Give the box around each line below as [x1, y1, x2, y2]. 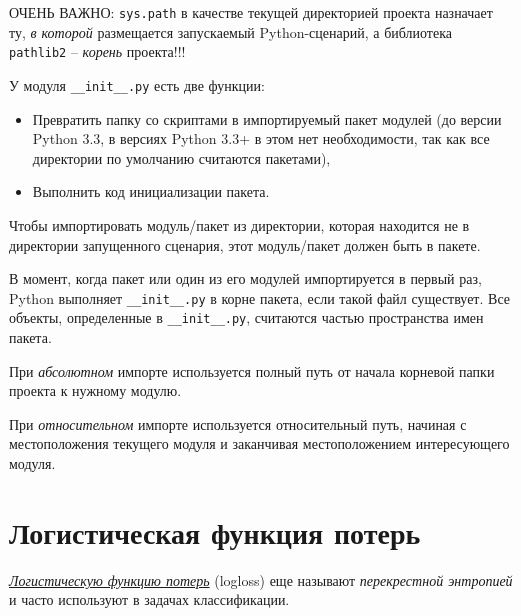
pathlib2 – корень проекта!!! [9, 41, 186, 62]
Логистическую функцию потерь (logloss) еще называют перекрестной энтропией [9, 569, 513, 590]
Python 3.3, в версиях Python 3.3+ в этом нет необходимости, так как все [32, 128, 490, 149]
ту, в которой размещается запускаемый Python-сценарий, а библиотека [9, 21, 452, 42]
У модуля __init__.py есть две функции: [9, 74, 265, 95]
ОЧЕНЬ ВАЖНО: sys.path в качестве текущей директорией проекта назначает [9, 2, 493, 22]
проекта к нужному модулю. [9, 380, 182, 401]
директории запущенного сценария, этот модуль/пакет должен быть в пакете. [9, 234, 481, 255]
